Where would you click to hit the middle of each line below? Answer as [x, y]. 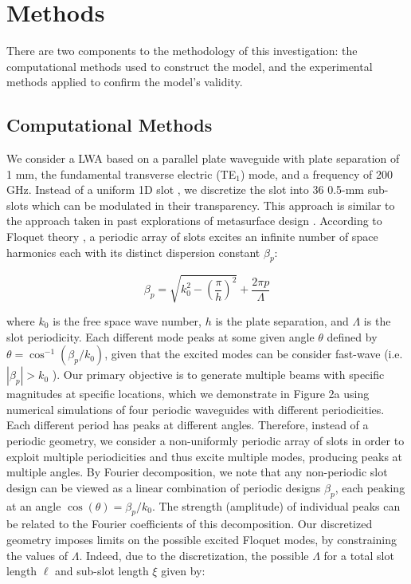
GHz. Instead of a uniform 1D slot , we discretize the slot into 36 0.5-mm [186, 189]
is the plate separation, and [282, 321]
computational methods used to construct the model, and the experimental [190, 66]
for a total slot [359, 555]
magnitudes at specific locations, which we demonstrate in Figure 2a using [188, 394]
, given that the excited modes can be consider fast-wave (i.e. [254, 354]
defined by [352, 336]
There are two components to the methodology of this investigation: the [182, 51]
